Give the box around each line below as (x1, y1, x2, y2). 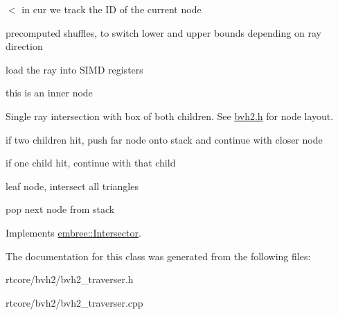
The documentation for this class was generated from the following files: (6, 248, 311, 263)
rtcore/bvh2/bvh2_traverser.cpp (6, 295, 143, 309)
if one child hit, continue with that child (6, 155, 176, 170)
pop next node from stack (6, 202, 115, 216)
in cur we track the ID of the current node (21, 2, 202, 16)
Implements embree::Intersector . (6, 225, 141, 239)
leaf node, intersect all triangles (6, 178, 139, 193)
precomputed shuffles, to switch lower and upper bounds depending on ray (6, 25, 321, 40)
